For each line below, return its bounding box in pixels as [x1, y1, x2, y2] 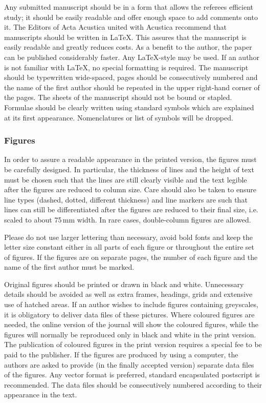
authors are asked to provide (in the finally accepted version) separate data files [4, 359, 254, 370]
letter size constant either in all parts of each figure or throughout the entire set [4, 241, 255, 252]
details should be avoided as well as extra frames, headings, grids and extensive [4, 289, 253, 299]
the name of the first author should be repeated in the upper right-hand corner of [4, 82, 260, 92]
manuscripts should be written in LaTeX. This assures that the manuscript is [4, 31, 247, 42]
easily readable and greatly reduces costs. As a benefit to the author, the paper [4, 42, 252, 52]
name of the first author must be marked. [4, 261, 135, 272]
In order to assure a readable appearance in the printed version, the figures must [4, 154, 257, 165]
